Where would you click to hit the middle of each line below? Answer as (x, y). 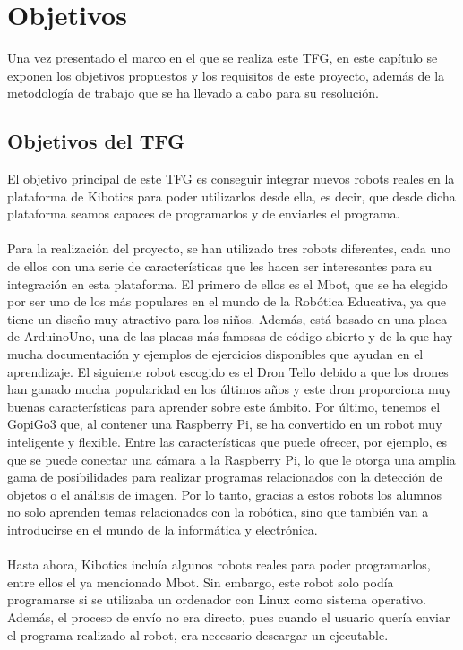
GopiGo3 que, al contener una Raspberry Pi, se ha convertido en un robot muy (225, 424)
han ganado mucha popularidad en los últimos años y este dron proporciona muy (230, 389)
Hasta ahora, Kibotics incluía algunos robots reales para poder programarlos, (219, 564)
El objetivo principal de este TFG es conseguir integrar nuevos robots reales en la (231, 179)
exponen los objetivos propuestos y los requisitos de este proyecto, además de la (226, 75)
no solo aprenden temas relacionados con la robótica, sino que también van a (218, 512)
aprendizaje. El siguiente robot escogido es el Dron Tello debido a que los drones (228, 371)
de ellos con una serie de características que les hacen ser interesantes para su (220, 266)
